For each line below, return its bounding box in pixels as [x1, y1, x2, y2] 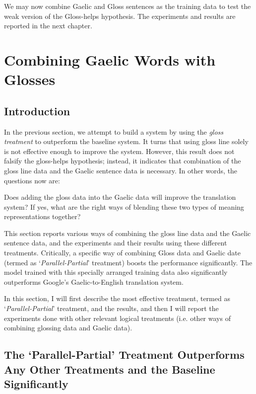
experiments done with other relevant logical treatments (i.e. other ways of [4, 313, 231, 323]
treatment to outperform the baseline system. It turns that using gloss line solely [4, 136, 249, 147]
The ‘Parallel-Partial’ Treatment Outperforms [4, 347, 245, 362]
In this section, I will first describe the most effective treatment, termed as [4, 293, 230, 304]
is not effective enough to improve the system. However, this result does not [4, 146, 235, 156]
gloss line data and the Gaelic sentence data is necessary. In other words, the [4, 165, 238, 175]
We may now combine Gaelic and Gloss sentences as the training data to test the [4, 1, 251, 11]
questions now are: [4, 175, 60, 185]
